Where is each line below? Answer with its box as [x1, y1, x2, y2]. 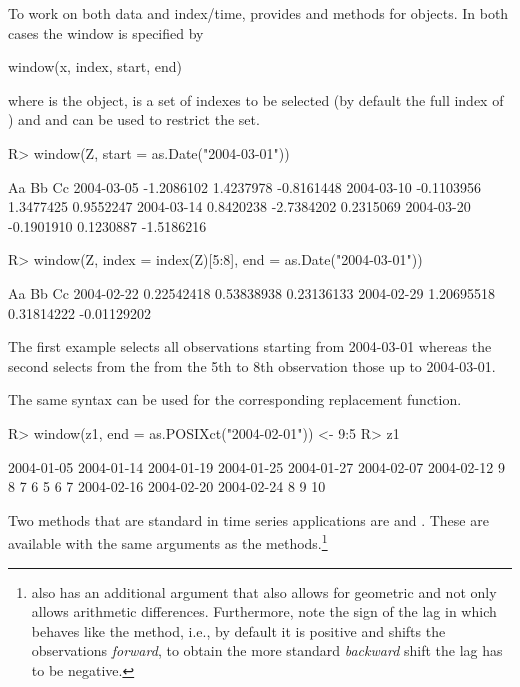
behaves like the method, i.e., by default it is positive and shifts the [31, 620, 446, 641]
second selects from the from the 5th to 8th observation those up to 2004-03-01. [8, 355, 496, 376]
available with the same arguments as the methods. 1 [8, 530, 328, 553]
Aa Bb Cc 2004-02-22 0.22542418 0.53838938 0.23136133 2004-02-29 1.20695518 [8, 282, 496, 303]
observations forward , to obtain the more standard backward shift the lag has [31, 640, 503, 661]
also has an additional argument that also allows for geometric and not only [31, 581, 497, 602]
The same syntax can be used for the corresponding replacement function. [8, 389, 462, 410]
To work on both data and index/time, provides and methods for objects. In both [8, 3, 509, 23]
